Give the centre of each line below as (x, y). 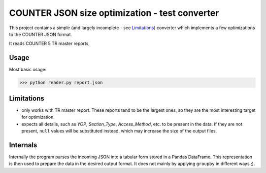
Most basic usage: (28, 70)
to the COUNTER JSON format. (41, 34)
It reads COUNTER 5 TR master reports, (49, 43)
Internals (23, 145)
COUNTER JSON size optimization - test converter (114, 13)
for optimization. (38, 117)
